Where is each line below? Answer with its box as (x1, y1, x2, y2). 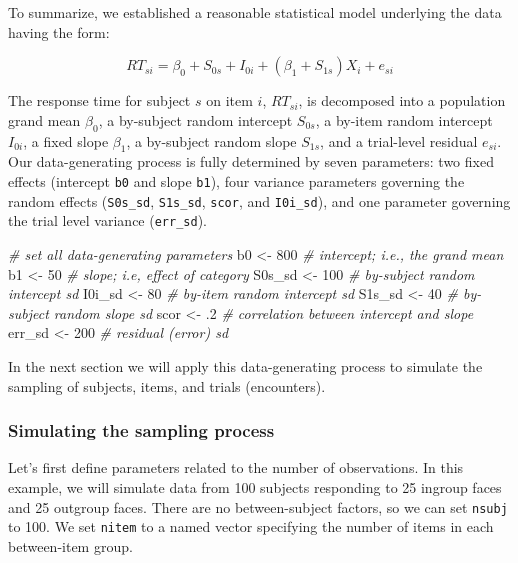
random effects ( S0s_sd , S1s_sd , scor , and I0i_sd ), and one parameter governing (8, 190, 511, 211)
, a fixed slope (23, 130, 109, 151)
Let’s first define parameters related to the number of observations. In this (8, 457, 464, 478)
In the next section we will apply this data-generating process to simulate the (8, 355, 483, 376)
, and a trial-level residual (320, 130, 478, 151)
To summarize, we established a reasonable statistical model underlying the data (8, 2, 502, 22)
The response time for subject (8, 90, 191, 111)
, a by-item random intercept (315, 109, 493, 130)
